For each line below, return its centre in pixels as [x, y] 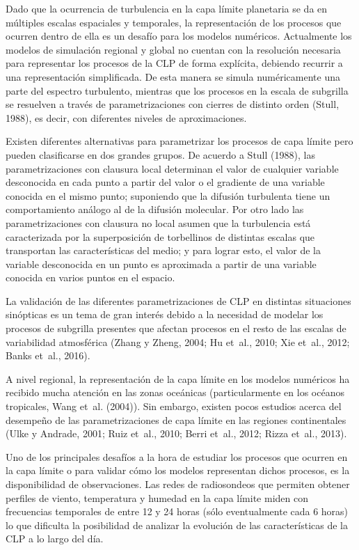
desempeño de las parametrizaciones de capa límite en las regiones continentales [176, 419]
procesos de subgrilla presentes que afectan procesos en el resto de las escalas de [176, 328]
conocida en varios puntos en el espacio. [90, 277]
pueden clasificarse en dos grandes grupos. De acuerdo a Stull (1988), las [160, 154]
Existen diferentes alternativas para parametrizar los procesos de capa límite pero [179, 141]
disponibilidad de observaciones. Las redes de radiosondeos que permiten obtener [178, 484]
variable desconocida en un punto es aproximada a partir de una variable [161, 264]
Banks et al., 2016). [48, 355]
